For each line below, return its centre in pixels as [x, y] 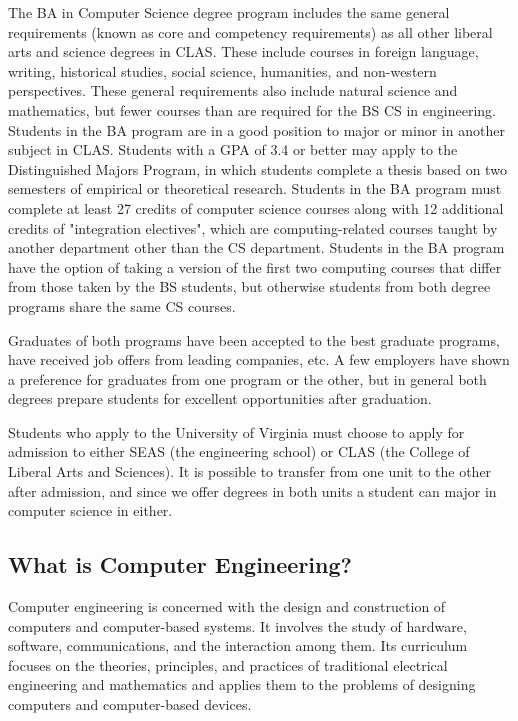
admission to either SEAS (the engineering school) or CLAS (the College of [239, 451]
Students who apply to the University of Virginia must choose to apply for [236, 431]
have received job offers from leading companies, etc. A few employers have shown [259, 359]
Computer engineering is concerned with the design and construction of [227, 606]
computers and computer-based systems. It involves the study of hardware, [237, 625]
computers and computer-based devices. [130, 704]
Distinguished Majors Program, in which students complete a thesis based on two [257, 168]
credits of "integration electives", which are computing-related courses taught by [253, 227]
